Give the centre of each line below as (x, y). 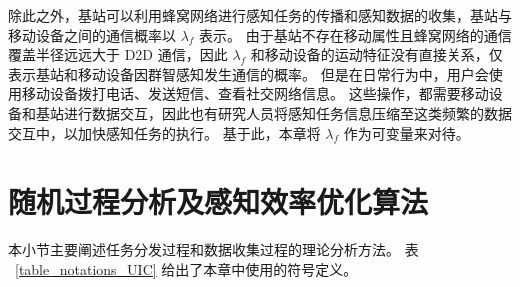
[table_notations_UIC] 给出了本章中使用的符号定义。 (186, 268)
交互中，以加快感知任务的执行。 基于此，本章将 (164, 132)
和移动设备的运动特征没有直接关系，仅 (376, 54)
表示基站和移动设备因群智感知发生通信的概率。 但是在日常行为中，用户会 (248, 73)
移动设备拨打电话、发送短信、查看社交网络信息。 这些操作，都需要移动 (255, 93)
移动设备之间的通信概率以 (92, 34)
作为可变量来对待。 (406, 132)
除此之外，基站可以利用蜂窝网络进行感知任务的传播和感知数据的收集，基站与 (260, 15)
